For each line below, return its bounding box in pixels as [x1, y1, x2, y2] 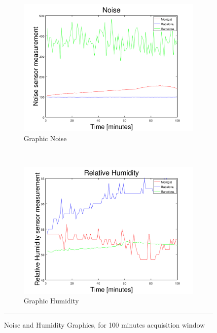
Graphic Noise [24, 133, 67, 143]
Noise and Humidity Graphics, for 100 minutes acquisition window [4, 319, 205, 330]
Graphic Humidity [24, 296, 79, 306]
